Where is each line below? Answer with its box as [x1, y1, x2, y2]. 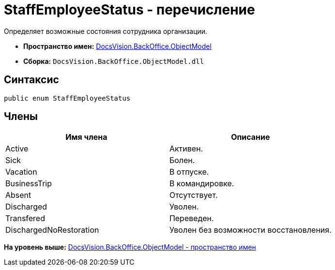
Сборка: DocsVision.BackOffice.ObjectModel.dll [23, 57, 204, 65]
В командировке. [169, 179, 234, 189]
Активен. [169, 144, 203, 154]
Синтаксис [4, 74, 59, 86]
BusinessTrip [5, 179, 52, 189]
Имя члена [65, 132, 107, 142]
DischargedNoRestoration [5, 225, 99, 235]
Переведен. [169, 213, 214, 224]
